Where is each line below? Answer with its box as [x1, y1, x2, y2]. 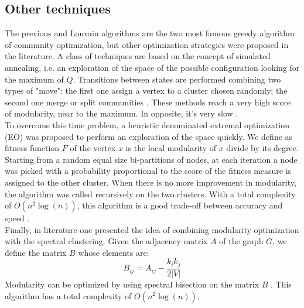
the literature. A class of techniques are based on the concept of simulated [5, 50, 271, 62]
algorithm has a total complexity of [5, 289, 132, 302]
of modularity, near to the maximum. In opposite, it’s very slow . [5, 107, 238, 119]
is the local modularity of [125, 142, 217, 154]
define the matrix [5, 246, 67, 258]
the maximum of [5, 73, 64, 85]
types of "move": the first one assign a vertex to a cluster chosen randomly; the [5, 84, 288, 97]
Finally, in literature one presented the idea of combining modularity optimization [5, 223, 299, 235]
